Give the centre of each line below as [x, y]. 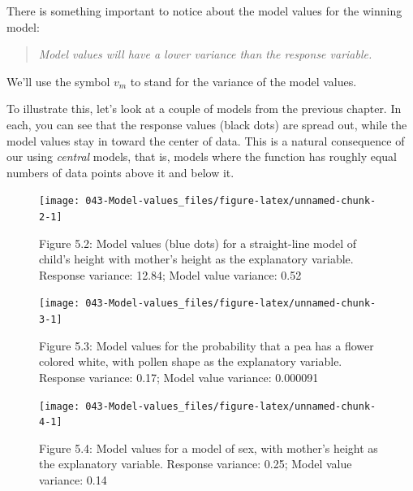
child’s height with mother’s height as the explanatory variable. [196, 259]
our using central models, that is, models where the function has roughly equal [202, 156]
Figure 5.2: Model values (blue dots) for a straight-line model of [198, 243]
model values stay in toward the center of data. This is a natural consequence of [206, 140]
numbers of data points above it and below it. [120, 172]
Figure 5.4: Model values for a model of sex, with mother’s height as [209, 448]
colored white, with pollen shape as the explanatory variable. [191, 361]
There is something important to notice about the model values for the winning [204, 11]
